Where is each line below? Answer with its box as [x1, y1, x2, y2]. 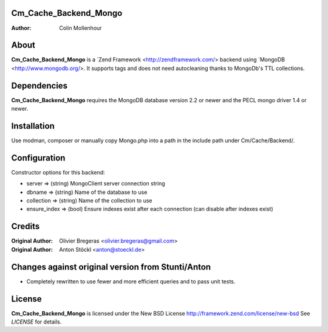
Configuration [11, 153, 66, 163]
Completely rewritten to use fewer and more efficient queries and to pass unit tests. [26, 277, 236, 285]
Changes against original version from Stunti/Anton [11, 261, 211, 272]
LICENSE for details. [11, 318, 62, 325]
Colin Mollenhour [59, 24, 103, 32]
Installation [11, 120, 55, 131]
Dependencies [11, 80, 68, 91]
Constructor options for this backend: [11, 168, 106, 176]
